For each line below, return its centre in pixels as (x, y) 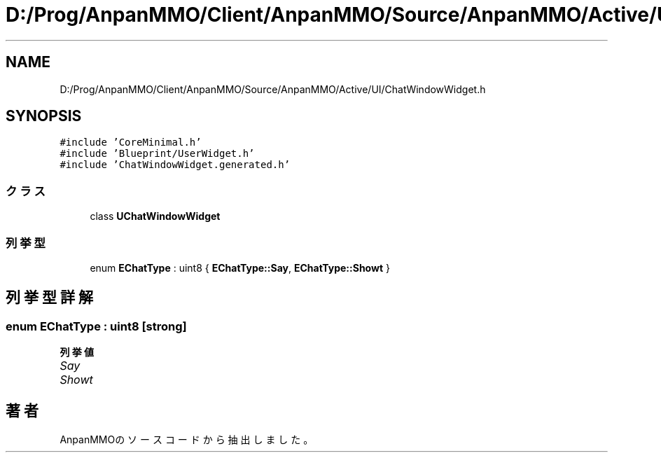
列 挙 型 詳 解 (49, 298)
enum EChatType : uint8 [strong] (96, 326)
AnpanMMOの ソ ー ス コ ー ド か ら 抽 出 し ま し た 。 (187, 439)
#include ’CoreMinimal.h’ (131, 143)
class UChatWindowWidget (155, 216)
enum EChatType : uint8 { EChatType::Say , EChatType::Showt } (240, 268)
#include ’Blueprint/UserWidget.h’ (157, 154)
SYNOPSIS (44, 116)
